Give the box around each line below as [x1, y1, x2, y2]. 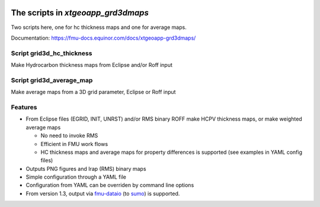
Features [11, 103, 37, 111]
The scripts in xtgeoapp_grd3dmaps [11, 8, 149, 18]
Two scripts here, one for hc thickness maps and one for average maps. [11, 24, 187, 31]
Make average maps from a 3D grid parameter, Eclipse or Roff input [11, 89, 176, 96]
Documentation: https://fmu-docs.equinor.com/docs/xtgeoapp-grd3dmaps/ [11, 34, 196, 41]
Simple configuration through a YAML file [25, 173, 127, 180]
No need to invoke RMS [40, 132, 98, 139]
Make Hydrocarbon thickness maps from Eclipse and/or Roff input [11, 62, 173, 69]
